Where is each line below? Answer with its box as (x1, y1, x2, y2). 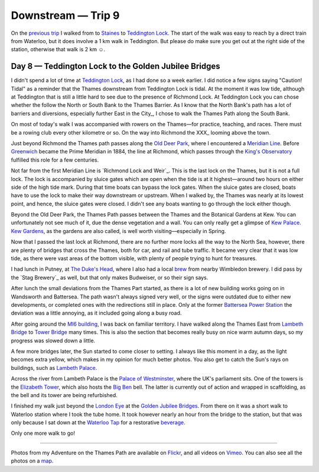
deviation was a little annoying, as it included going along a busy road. (11, 310, 182, 317)
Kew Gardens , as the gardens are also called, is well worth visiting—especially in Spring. (11, 227, 226, 234)
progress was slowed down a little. (11, 337, 96, 344)
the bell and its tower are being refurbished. (11, 391, 118, 398)
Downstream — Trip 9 (11, 9, 120, 22)
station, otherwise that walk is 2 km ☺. (11, 46, 106, 53)
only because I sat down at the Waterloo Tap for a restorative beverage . (11, 419, 185, 426)
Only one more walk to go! (11, 430, 75, 437)
